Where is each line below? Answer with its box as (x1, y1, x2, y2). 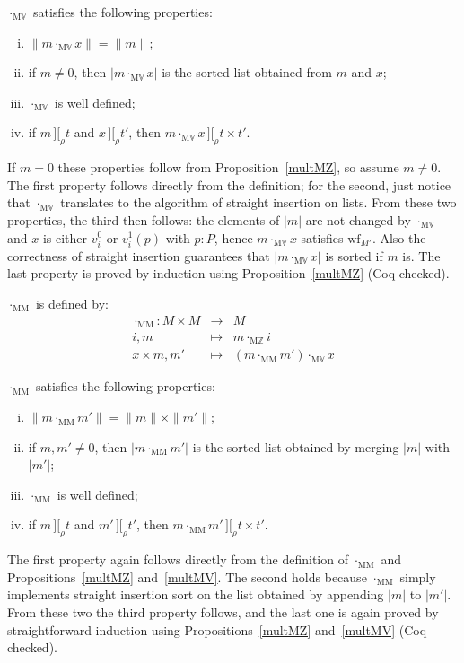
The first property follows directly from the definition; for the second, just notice (7, 175, 451, 194)
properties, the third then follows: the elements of (7, 210, 280, 229)
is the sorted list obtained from (162, 63, 332, 82)
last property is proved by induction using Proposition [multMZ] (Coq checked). (7, 264, 450, 283)
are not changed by (305, 210, 411, 229)
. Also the (372, 228, 426, 247)
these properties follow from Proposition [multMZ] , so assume (57, 158, 399, 177)
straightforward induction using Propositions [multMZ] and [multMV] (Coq (7, 620, 427, 639)
